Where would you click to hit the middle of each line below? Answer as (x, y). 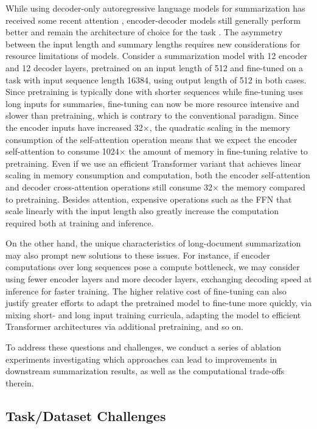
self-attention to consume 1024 (62, 151)
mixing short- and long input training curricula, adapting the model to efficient (153, 314)
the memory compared (263, 187)
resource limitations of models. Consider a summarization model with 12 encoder (157, 56)
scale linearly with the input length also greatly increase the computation (142, 211)
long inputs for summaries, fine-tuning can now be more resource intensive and (152, 103)
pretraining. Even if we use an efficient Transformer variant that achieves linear (154, 163)
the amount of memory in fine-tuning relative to (218, 151)
